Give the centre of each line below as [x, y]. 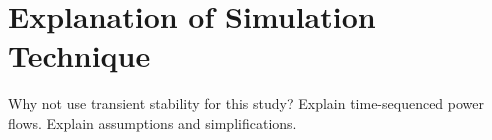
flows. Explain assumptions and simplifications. [152, 122]
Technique [79, 55]
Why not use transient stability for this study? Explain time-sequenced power [246, 103]
